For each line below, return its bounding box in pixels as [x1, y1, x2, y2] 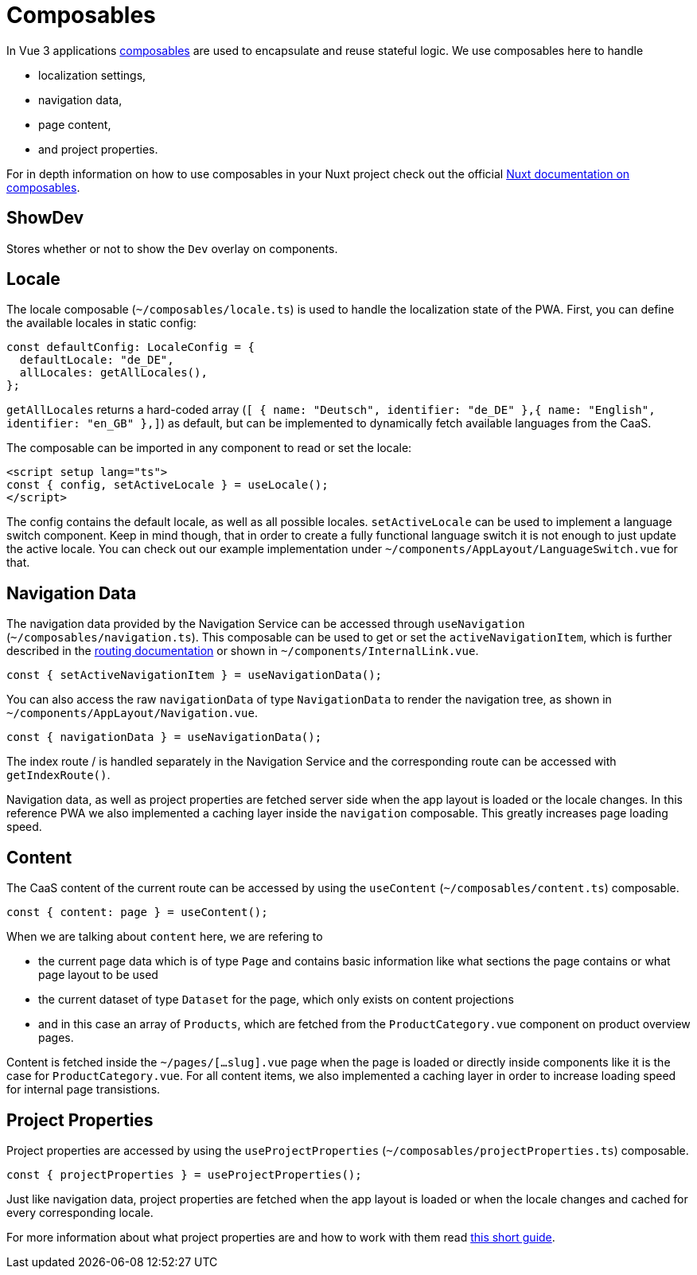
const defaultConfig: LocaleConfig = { [6, 341, 255, 354]
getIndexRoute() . [6, 768, 111, 782]
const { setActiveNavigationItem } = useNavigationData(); [6, 669, 383, 682]
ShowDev [6, 208, 84, 228]
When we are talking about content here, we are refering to [6, 930, 323, 944]
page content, [38, 117, 111, 131]
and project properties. [38, 142, 158, 156]
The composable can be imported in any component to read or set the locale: [6, 441, 412, 455]
